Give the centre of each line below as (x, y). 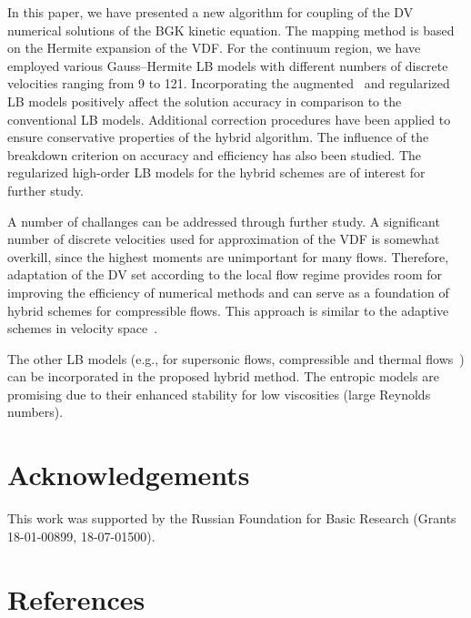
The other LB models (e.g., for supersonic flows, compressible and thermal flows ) (236, 358)
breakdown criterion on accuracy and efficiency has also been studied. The (214, 154)
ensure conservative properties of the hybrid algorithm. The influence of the (218, 137)
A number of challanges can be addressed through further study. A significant (224, 221)
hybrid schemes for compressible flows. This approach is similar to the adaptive (228, 310)
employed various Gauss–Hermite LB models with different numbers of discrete (228, 65)
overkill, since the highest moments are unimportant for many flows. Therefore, (228, 256)
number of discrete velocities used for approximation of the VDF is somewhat (224, 239)
